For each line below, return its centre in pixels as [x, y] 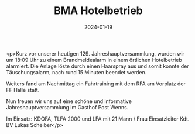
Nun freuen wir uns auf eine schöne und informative [69, 101]
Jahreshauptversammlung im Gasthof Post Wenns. [67, 107]
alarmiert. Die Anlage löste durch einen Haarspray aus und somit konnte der [97, 66]
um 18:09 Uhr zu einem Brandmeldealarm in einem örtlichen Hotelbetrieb [94, 60]
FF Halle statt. [23, 90]
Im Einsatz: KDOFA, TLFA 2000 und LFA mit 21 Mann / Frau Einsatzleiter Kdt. [98, 119]
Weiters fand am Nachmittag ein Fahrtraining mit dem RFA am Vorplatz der [96, 84]
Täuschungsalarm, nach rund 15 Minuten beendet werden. [76, 72]
